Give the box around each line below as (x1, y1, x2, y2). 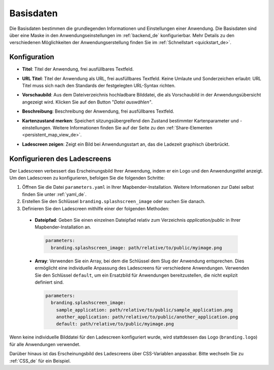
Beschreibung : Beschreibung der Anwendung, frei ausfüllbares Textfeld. (22, 108, 175, 114)
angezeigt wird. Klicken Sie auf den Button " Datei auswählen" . (22, 99, 153, 105)
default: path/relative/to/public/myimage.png (56, 321, 175, 327)
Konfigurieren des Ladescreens (9, 154, 112, 163)
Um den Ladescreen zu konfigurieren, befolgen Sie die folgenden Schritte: (9, 175, 165, 181)
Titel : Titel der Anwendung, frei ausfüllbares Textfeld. (22, 66, 134, 72)
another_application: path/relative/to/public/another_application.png (56, 314, 238, 320)
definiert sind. (35, 279, 64, 285)
